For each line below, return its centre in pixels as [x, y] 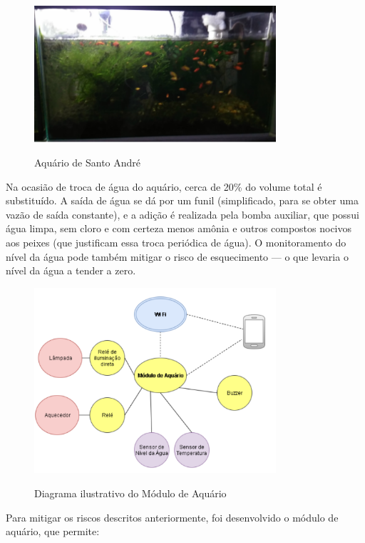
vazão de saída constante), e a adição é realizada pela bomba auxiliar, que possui [182, 214]
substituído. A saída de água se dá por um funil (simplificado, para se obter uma [182, 200]
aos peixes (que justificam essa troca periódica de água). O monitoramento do [176, 242]
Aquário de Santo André [88, 162]
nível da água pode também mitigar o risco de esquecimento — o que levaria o [177, 256]
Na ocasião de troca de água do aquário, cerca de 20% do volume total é [164, 186]
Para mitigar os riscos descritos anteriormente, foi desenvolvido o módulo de [172, 517]
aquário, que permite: [53, 531]
